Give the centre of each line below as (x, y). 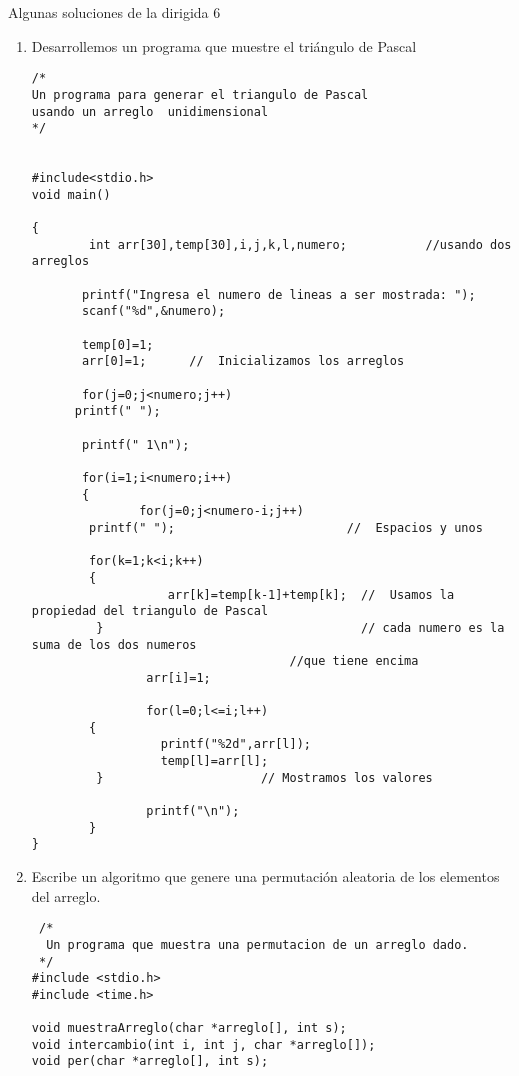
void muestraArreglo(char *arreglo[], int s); (189, 1028)
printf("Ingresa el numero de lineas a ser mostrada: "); (278, 294)
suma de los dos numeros (114, 644)
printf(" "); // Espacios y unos (286, 527)
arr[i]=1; (178, 677)
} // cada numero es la (300, 627)
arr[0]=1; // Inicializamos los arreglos (243, 361)
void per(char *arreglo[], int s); (150, 1061)
